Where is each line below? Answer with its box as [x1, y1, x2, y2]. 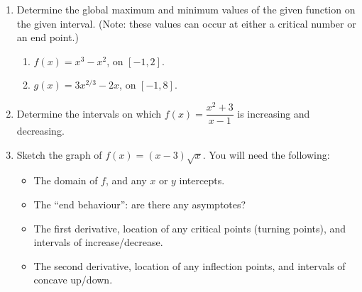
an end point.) [16, 30, 79, 45]
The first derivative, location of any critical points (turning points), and [33, 220, 346, 235]
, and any [105, 173, 147, 188]
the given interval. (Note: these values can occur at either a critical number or [16, 16, 356, 30]
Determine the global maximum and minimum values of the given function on [16, 2, 356, 16]
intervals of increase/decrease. [33, 235, 163, 249]
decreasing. [16, 123, 65, 138]
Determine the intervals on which [16, 106, 162, 120]
